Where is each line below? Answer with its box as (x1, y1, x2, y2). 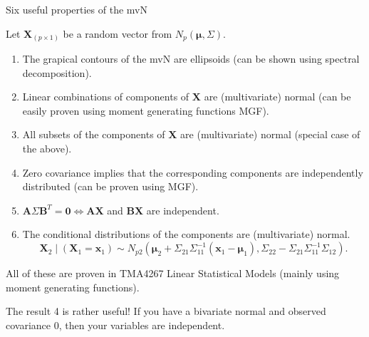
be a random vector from (63, 26, 172, 41)
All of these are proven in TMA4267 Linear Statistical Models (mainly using (6, 266, 340, 281)
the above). (22, 141, 72, 156)
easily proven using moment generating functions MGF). (22, 103, 269, 118)
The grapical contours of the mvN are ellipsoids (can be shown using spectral (22, 51, 360, 66)
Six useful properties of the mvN (6, 2, 147, 16)
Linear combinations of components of (22, 89, 189, 104)
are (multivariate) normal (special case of (180, 127, 360, 142)
